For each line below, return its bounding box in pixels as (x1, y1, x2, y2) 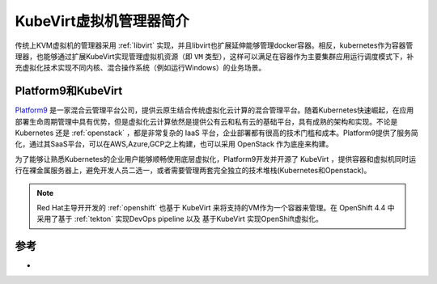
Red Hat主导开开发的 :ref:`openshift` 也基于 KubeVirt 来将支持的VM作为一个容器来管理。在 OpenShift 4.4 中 (36, 202, 396, 212)
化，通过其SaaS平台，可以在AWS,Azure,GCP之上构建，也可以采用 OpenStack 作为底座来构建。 (15, 139, 333, 149)
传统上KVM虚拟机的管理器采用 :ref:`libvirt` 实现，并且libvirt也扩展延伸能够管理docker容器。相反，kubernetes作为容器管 (15, 40, 414, 50)
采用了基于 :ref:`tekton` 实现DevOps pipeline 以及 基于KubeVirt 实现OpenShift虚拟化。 (36, 214, 323, 224)
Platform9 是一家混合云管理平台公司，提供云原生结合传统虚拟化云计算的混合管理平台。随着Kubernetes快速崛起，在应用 (15, 105, 414, 115)
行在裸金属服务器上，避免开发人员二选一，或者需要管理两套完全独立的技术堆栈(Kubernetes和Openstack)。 (15, 166, 371, 176)
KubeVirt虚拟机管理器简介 (15, 12, 189, 30)
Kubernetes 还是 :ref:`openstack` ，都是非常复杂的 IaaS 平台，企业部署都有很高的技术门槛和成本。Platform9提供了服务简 (15, 128, 418, 138)
